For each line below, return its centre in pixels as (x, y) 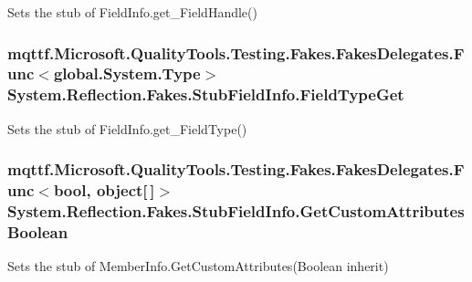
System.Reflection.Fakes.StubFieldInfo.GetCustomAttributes (236, 211)
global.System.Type (127, 73)
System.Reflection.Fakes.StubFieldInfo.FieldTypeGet (206, 94)
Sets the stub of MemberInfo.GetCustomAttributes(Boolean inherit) (198, 266)
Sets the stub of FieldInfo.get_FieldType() (127, 128)
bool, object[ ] (104, 190)
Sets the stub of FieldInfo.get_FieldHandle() (132, 12)
